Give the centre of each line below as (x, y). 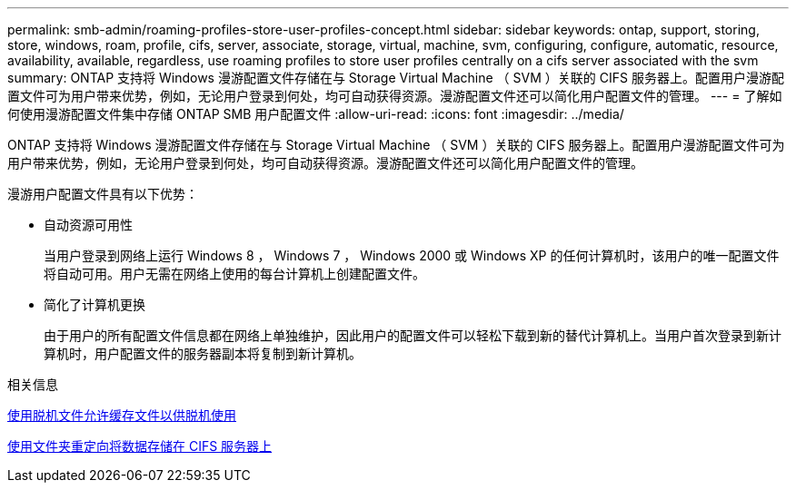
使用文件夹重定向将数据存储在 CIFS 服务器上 (140, 446)
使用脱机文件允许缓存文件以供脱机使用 (122, 415)
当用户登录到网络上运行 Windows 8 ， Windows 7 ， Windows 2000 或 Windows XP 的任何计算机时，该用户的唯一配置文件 (412, 255)
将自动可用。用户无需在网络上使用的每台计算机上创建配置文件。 (234, 274)
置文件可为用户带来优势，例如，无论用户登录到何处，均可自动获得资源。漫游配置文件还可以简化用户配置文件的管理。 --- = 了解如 (395, 96)
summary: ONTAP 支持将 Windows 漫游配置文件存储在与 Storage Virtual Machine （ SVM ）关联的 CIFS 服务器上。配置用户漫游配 (396, 78)
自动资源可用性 (88, 225)
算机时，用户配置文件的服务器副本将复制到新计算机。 (203, 353)
